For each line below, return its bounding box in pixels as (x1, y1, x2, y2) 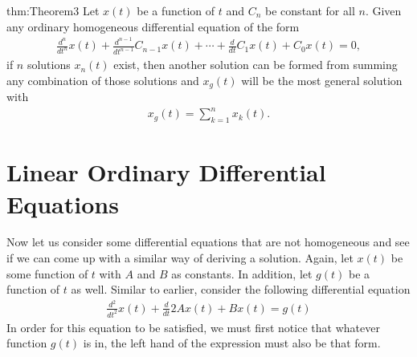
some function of (6, 265, 88, 282)
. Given (365, 2, 402, 18)
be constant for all (265, 2, 355, 18)
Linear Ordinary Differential (6, 156, 326, 189)
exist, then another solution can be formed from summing (113, 56, 398, 73)
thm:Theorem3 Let (6, 2, 100, 18)
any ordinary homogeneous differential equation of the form (6, 18, 300, 34)
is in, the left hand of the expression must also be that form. (83, 335, 381, 351)
